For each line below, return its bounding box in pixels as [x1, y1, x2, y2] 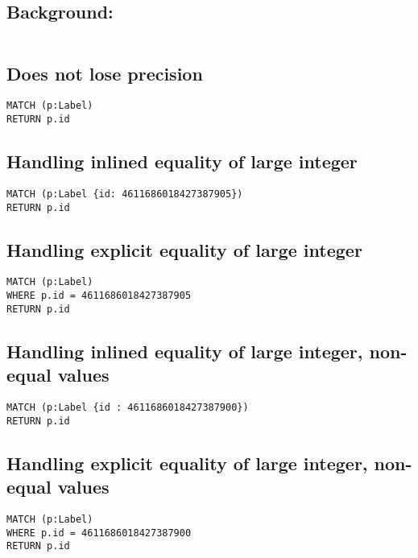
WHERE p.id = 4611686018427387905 [6, 290, 192, 302]
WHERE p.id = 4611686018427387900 [6, 527, 192, 539]
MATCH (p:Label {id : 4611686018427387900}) [6, 402, 249, 413]
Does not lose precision [6, 60, 203, 85]
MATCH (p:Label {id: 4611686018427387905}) [6, 188, 243, 200]
